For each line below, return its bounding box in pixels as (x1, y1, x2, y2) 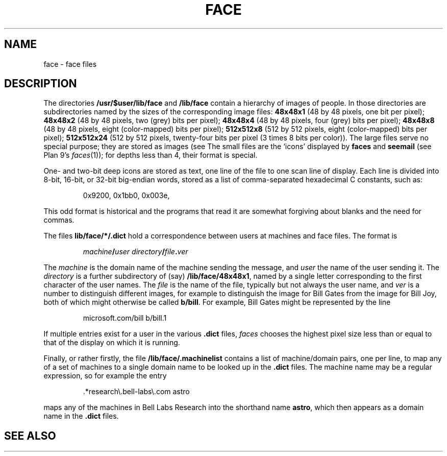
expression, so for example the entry (43, 371, 167, 380)
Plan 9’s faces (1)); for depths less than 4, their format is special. (43, 151, 258, 160)
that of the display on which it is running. (43, 338, 180, 347)
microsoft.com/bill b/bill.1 (83, 314, 167, 323)
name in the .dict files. (43, 412, 119, 421)
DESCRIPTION (4, 77, 77, 90)
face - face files (43, 59, 97, 68)
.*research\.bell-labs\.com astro (83, 387, 190, 396)
